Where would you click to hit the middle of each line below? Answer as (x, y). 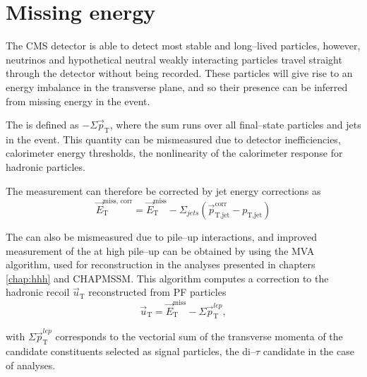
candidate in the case (308, 351)
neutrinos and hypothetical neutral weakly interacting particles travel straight (174, 59)
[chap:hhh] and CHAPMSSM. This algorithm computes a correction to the (167, 278)
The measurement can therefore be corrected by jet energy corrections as (163, 190)
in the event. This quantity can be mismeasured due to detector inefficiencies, (173, 139)
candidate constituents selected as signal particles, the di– (131, 351)
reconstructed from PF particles (157, 292)
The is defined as (42, 125)
